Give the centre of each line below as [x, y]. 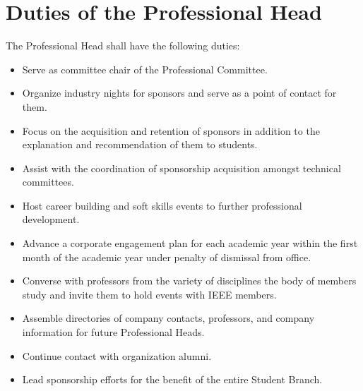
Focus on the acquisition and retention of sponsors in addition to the [171, 130]
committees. [48, 182]
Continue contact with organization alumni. [117, 355]
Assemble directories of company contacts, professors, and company [168, 318]
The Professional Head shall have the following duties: [123, 46]
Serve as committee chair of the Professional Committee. [145, 69]
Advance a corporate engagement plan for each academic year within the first [190, 243]
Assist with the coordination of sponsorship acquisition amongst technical [181, 168]
